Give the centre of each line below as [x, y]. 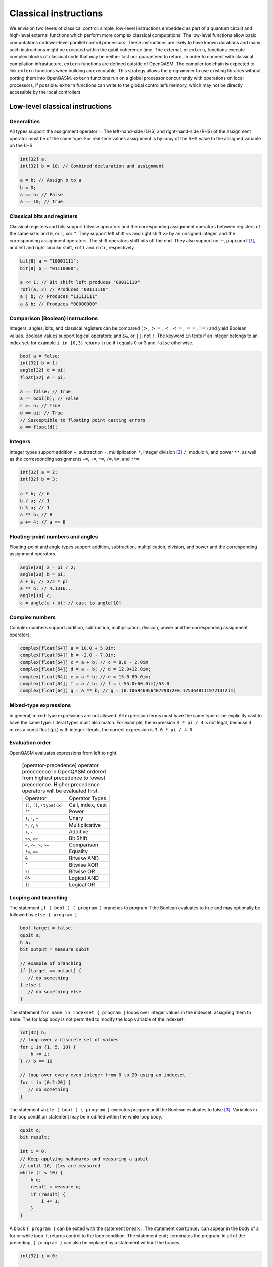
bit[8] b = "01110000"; [50, 268]
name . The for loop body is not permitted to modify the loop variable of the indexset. [97, 1019]
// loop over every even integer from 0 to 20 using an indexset [103, 1075]
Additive [79, 831]
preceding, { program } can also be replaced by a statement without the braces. [95, 1243]
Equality [79, 851]
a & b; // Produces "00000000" [59, 304]
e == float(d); [39, 427]
